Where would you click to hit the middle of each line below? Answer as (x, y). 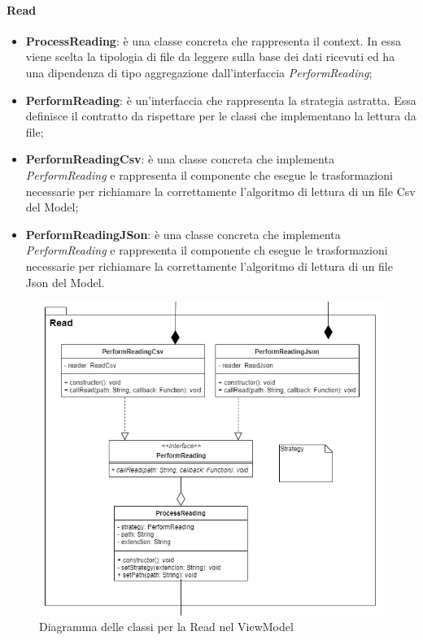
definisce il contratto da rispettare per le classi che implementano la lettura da (221, 116)
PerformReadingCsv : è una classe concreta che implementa (180, 159)
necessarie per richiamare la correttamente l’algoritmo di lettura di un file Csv (220, 191)
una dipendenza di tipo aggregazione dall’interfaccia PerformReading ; (199, 72)
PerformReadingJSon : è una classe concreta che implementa (183, 234)
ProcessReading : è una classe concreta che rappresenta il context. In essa (213, 40)
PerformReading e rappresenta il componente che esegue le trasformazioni (209, 174)
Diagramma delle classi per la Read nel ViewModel (166, 627)
